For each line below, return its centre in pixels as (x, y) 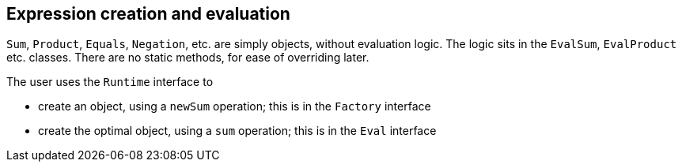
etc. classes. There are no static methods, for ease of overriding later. (188, 58)
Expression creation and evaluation (148, 14)
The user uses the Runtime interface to (110, 82)
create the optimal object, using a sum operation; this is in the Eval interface (237, 131)
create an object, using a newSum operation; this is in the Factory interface (235, 106)
